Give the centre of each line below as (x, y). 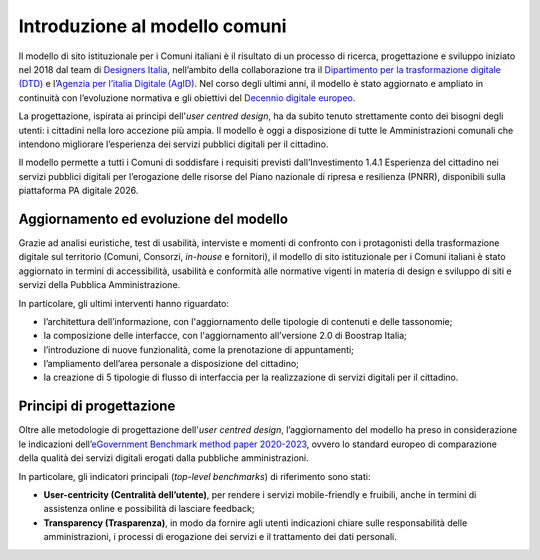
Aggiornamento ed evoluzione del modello (153, 218)
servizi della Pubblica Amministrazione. (99, 285)
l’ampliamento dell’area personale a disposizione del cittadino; (171, 364)
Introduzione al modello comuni (152, 26)
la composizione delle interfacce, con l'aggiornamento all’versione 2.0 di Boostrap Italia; (225, 336)
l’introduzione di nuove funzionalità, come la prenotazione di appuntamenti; (199, 349)
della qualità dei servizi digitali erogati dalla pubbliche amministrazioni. (163, 458)
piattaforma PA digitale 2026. (78, 191)
